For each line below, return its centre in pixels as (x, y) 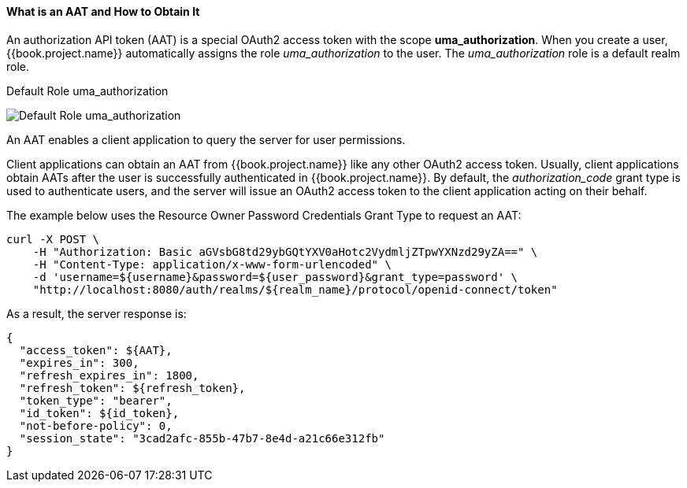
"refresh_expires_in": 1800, (109, 375)
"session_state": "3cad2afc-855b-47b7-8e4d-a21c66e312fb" (202, 438)
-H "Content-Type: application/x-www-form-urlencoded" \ (212, 264)
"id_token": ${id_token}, (99, 413)
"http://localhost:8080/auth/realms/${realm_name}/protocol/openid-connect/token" (295, 289)
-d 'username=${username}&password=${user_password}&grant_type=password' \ (275, 277)
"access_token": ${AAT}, (96, 350)
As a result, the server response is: (97, 313)
